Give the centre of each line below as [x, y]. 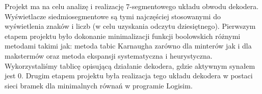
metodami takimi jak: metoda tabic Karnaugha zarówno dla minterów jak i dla [128, 46]
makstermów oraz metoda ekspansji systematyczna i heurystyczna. [109, 55]
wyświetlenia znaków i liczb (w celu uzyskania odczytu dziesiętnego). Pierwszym [130, 26]
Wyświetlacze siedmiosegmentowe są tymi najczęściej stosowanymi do [113, 16]
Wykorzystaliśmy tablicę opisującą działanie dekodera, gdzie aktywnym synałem [130, 65]
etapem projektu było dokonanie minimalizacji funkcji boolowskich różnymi [123, 36]
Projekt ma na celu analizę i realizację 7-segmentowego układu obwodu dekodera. [132, 6]
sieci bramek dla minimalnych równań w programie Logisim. [99, 85]
